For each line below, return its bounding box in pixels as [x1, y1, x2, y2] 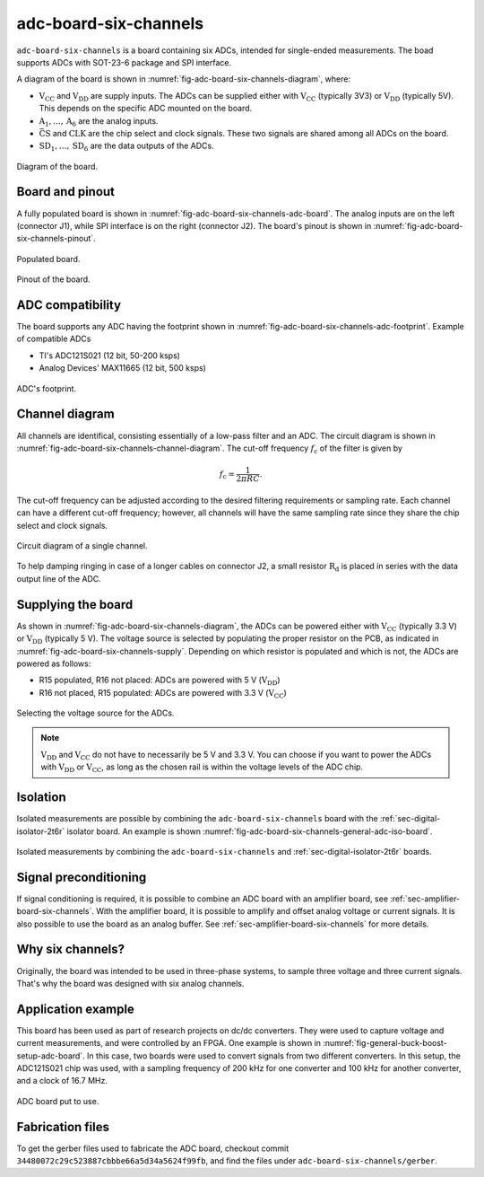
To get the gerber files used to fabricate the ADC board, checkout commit [16, 1143, 290, 1154]
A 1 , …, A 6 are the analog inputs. [39, 115, 159, 128]
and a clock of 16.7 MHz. [16, 1076, 108, 1086]
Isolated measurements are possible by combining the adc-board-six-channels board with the [16, 813, 378, 824]
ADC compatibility [16, 297, 121, 312]
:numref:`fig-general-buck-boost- [323, 1038, 447, 1049]
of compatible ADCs [16, 333, 91, 345]
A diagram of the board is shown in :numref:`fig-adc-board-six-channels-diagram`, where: [16, 74, 351, 84]
